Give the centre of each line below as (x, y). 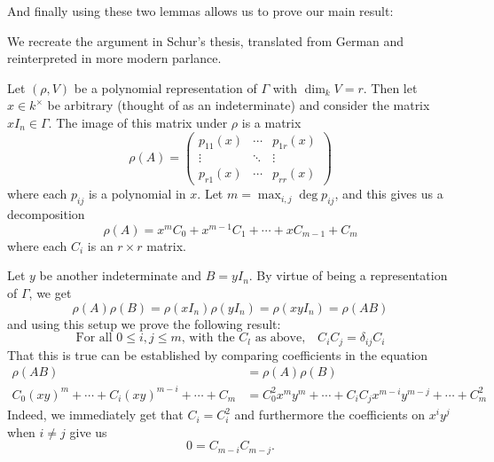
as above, (280, 338)
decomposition (46, 214)
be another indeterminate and (121, 275)
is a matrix (271, 122)
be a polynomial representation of (165, 87)
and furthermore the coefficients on (330, 415)
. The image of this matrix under (138, 122)
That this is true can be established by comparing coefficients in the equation (218, 354)
